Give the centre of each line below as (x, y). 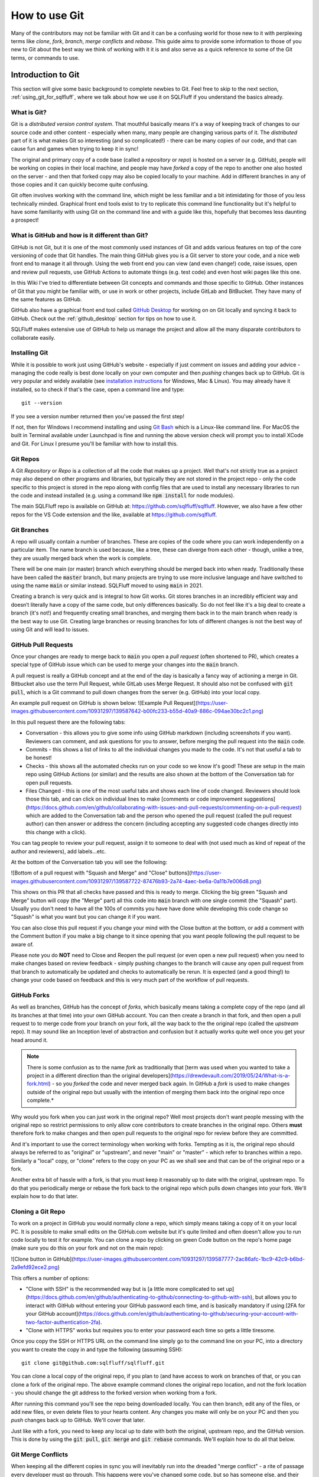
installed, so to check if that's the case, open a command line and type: (98, 389)
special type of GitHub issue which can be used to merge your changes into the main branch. (125, 665)
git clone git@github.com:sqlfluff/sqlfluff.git (93, 1363)
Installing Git (30, 353)
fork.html (38, 1084)
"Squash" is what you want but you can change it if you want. (86, 917)
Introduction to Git (45, 75)
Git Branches (30, 530)
